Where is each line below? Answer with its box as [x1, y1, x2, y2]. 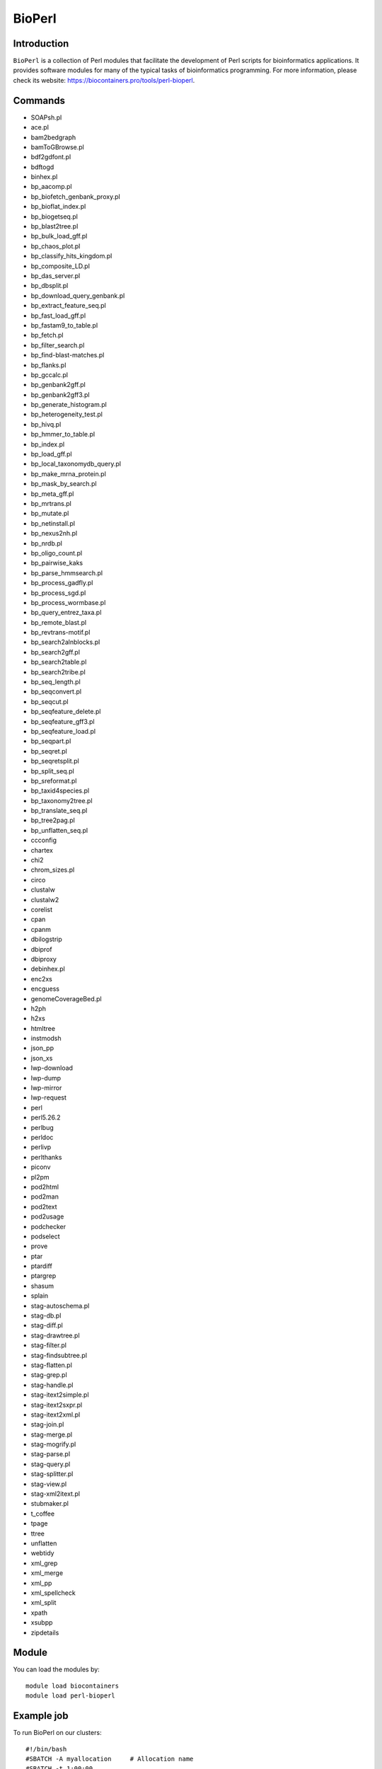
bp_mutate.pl [30, 509, 69, 518]
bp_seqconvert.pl [30, 687, 81, 696]
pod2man [30, 1192, 59, 1201]
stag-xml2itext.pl [30, 1489, 81, 1498]
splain [30, 1291, 49, 1300]
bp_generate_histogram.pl [30, 401, 108, 409]
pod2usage [30, 1212, 64, 1221]
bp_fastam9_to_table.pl [30, 321, 98, 329]
